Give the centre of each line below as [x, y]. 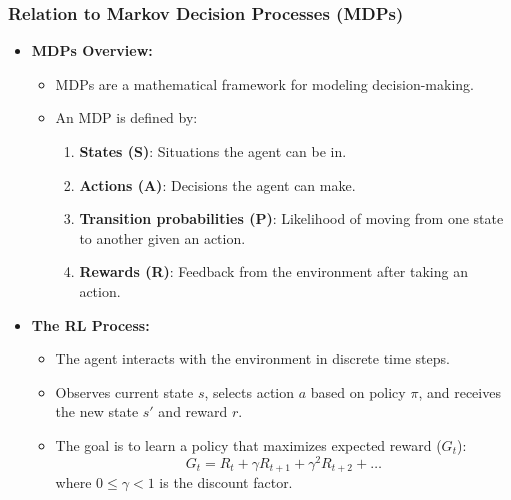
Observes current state [124, 391]
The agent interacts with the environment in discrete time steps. [252, 358]
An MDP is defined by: [126, 117]
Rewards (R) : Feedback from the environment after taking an [273, 271]
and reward [193, 411]
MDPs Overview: [92, 50]
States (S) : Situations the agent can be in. [213, 151]
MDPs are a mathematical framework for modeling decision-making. [264, 83]
